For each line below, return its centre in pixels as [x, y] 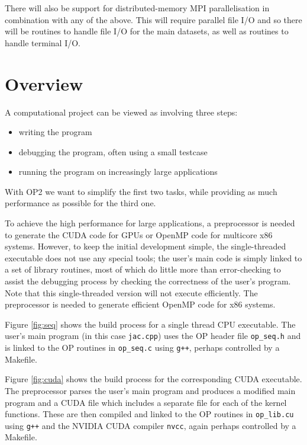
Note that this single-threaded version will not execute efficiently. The [131, 292]
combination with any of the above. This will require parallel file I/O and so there [153, 19]
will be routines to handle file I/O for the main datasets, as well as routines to [147, 31]
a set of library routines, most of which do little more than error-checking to [143, 269]
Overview [44, 83]
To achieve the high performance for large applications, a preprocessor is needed [150, 223]
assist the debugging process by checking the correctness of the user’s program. [148, 281]
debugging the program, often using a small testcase [113, 151]
